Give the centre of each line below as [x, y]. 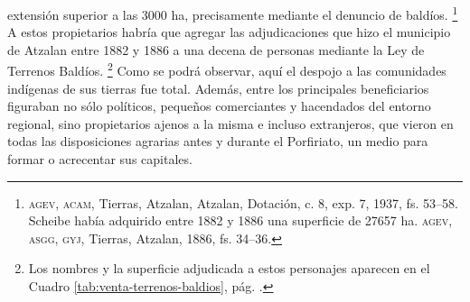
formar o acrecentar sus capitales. [100, 159]
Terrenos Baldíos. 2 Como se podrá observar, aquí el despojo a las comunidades [227, 69]
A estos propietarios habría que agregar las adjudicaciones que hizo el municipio [229, 32]
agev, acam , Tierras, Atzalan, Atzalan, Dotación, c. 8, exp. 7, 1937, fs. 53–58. [243, 202]
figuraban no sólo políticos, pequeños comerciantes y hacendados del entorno [219, 106]
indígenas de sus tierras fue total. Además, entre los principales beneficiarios [218, 88]
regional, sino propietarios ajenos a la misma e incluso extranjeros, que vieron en [230, 123]
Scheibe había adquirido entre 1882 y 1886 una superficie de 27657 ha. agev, [240, 220]
